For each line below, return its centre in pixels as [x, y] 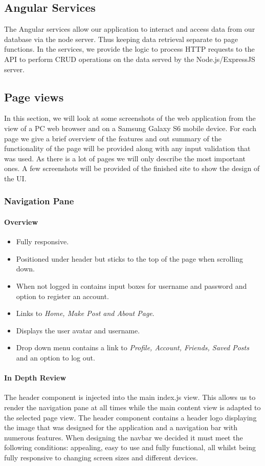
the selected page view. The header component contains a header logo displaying [130, 417]
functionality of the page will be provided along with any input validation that [127, 148]
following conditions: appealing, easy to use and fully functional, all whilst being [130, 447]
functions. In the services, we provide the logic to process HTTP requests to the [129, 49]
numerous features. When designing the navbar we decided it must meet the [124, 437]
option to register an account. [62, 296]
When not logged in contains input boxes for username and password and [131, 285]
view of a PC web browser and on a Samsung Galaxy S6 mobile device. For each [130, 128]
